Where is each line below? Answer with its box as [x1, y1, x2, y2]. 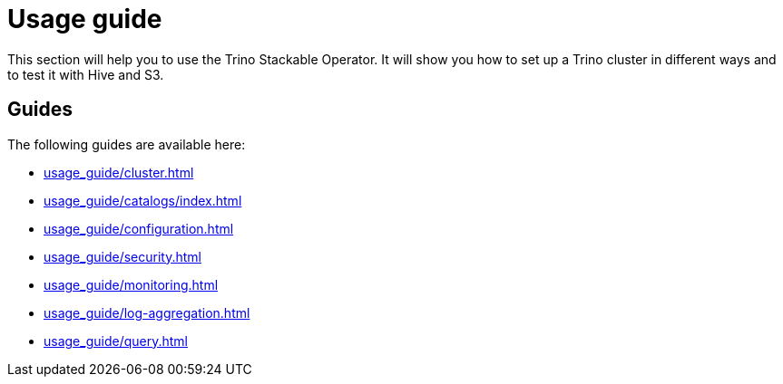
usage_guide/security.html [44, 248, 201, 264]
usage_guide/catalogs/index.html [44, 192, 242, 208]
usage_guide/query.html [44, 332, 188, 349]
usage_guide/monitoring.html [44, 276, 219, 293]
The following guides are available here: [7, 136, 246, 152]
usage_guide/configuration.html [44, 220, 234, 236]
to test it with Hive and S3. [7, 66, 164, 82]
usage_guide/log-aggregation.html [44, 304, 250, 321]
